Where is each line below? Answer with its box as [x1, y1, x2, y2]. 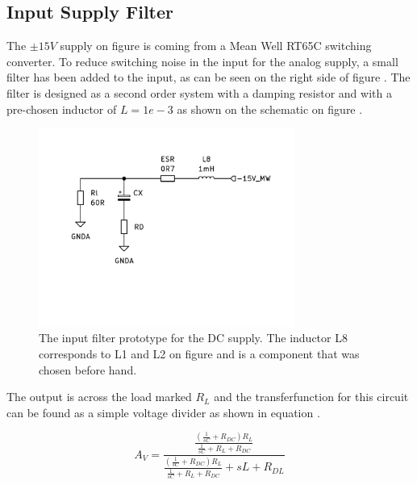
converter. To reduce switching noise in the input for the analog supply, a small [6, 52, 398, 69]
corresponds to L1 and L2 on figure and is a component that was [39, 345, 360, 362]
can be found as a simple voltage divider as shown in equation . [6, 403, 320, 420]
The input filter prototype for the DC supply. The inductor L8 [39, 329, 348, 346]
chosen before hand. [39, 361, 137, 378]
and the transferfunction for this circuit [214, 388, 409, 405]
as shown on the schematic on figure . [177, 100, 363, 117]
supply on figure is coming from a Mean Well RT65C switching [60, 37, 372, 54]
